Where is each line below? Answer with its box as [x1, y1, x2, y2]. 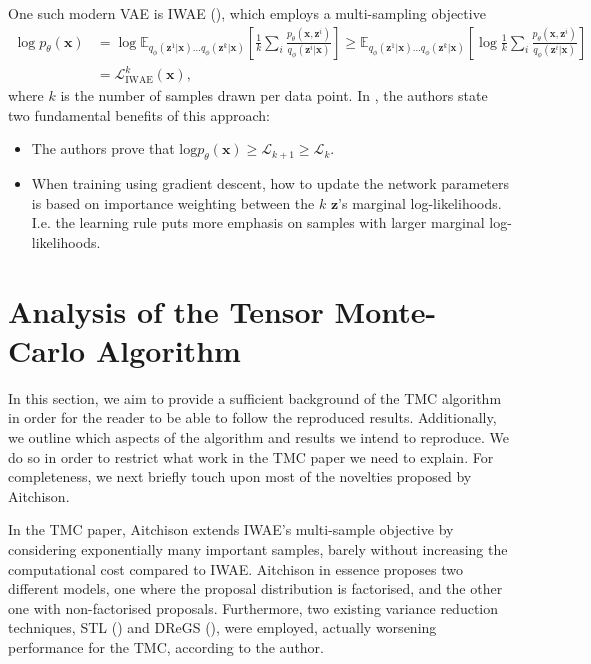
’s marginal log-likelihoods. [338, 192, 502, 213]
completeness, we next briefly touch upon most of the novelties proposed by [8, 466, 472, 487]
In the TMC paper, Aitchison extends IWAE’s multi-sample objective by [8, 519, 454, 540]
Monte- [334, 290, 437, 331]
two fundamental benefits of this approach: [8, 104, 270, 125]
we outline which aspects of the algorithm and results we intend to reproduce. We [8, 427, 509, 448]
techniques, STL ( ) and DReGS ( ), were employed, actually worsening [8, 617, 437, 638]
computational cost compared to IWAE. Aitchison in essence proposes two [8, 558, 463, 579]
